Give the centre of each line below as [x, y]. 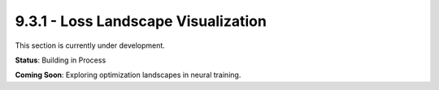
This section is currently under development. [90, 45]
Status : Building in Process [61, 60]
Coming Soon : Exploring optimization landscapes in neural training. [128, 75]
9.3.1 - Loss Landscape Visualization [141, 21]
